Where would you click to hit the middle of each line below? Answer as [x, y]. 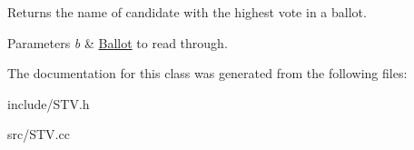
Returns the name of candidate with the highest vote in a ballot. [187, 12]
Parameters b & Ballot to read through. [118, 42]
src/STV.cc [39, 134]
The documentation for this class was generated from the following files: [207, 73]
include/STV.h [49, 103]
